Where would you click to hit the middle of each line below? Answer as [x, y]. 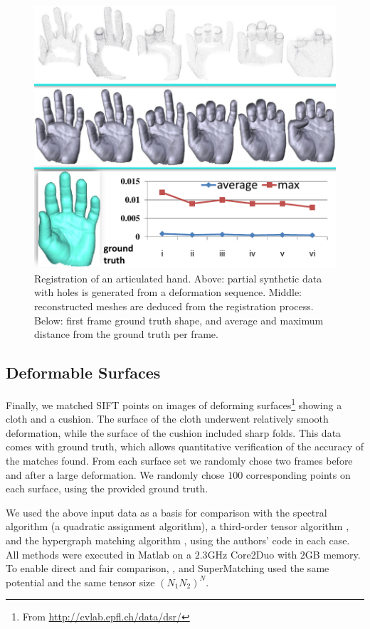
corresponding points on [298, 474]
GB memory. [333, 554]
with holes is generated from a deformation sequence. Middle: [168, 292]
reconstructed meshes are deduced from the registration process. [174, 306]
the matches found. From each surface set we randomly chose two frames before [179, 460]
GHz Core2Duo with [252, 554]
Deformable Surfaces [83, 372]
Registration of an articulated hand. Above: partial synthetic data [178, 278]
